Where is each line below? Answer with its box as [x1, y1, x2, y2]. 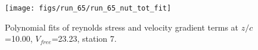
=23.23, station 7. [51, 32, 117, 45]
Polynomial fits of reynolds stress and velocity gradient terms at [5, 21, 239, 33]
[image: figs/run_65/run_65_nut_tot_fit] [5, 4, 172, 12]
